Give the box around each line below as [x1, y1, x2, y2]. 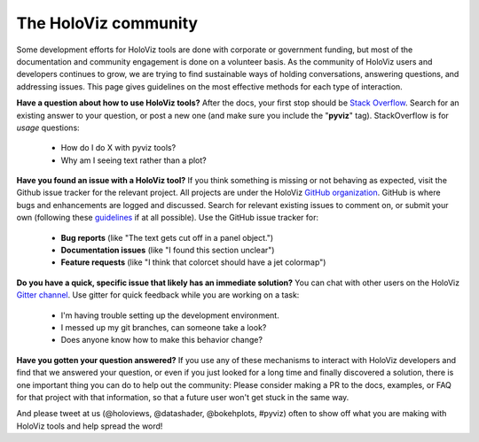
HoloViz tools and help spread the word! [16, 421, 163, 431]
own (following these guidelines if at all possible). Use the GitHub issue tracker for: [16, 213, 319, 223]
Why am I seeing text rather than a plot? [60, 155, 208, 166]
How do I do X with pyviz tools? [60, 143, 177, 153]
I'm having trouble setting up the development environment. [60, 310, 279, 321]
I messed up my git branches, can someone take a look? [60, 322, 267, 332]
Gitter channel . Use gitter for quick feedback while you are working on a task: [16, 290, 300, 300]
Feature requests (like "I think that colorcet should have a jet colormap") [60, 257, 326, 268]
